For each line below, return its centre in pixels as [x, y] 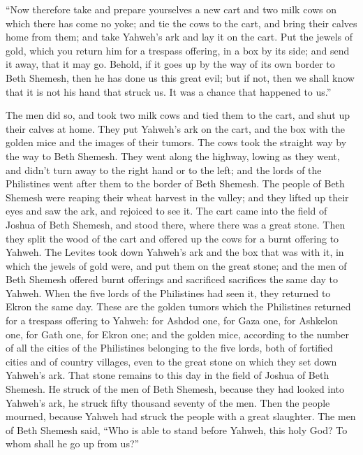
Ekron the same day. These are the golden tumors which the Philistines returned [178, 306]
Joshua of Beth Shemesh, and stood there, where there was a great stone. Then [176, 224]
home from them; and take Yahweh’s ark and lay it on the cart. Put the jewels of [179, 37]
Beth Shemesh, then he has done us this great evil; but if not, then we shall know [180, 77]
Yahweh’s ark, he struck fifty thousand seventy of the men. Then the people [168, 402]
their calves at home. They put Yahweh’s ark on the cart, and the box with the [175, 128]
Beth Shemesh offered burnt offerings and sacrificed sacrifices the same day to [172, 279]
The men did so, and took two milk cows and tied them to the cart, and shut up [178, 115]
